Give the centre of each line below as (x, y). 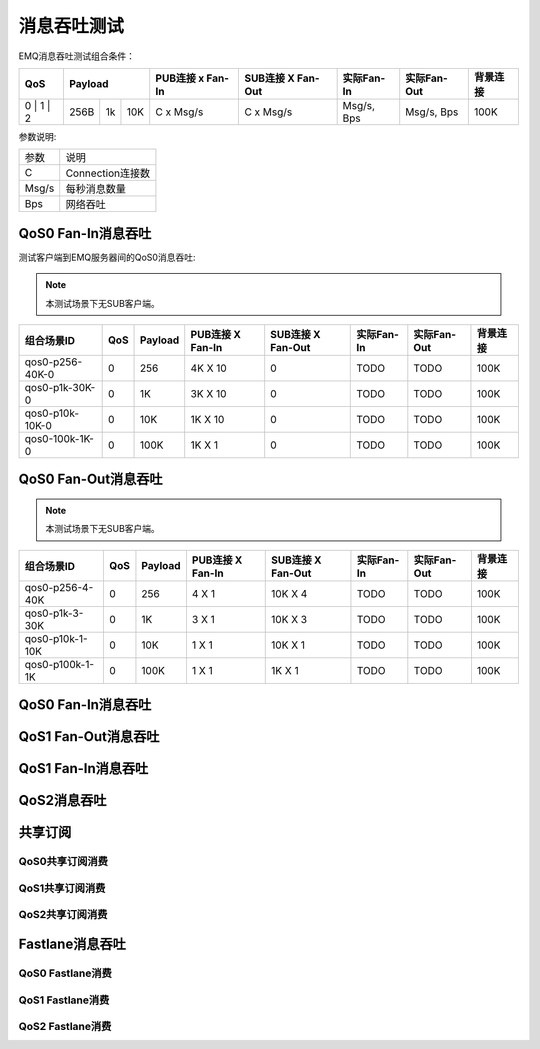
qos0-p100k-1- (59, 664)
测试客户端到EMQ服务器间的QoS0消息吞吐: (107, 257)
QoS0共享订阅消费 (63, 862)
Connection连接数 (107, 173)
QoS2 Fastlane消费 (65, 1027)
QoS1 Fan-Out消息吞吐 (89, 736)
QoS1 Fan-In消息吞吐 (83, 768)
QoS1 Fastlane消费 (64, 1000)
